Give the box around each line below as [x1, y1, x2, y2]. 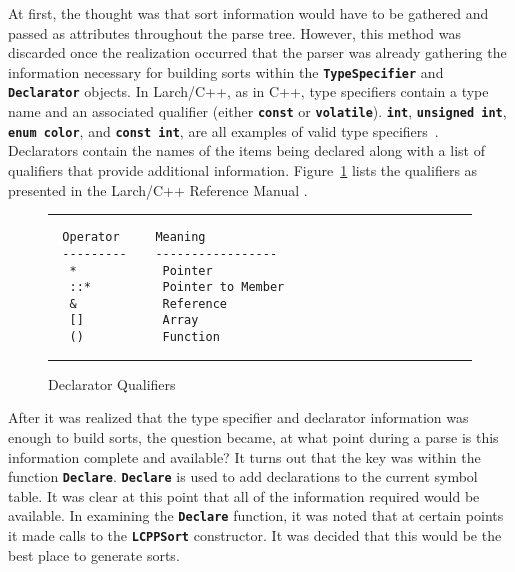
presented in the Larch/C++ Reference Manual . [8, 179, 308, 200]
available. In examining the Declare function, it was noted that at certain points [8, 505, 504, 526]
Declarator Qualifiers [48, 373, 176, 394]
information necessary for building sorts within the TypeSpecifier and [8, 61, 444, 82]
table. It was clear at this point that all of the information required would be [8, 485, 480, 506]
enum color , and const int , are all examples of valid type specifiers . [8, 120, 439, 141]
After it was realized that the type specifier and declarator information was [8, 407, 469, 428]
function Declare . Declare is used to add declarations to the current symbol [8, 466, 478, 487]
